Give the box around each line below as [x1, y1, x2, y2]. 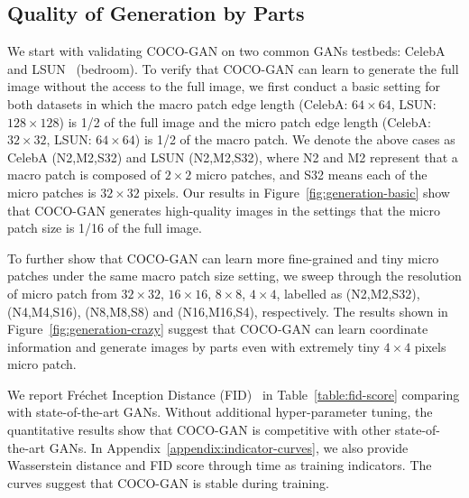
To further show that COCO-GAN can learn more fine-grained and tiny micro [7, 248, 439, 267]
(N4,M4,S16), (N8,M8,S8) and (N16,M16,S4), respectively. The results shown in [7, 301, 448, 320]
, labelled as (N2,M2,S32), [276, 283, 420, 302]
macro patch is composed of [7, 165, 161, 184]
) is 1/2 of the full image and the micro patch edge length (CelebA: [59, 112, 431, 131]
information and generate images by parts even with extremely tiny [7, 337, 380, 355]
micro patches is [7, 182, 97, 201]
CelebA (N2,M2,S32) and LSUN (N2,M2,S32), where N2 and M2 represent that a [7, 147, 458, 166]
